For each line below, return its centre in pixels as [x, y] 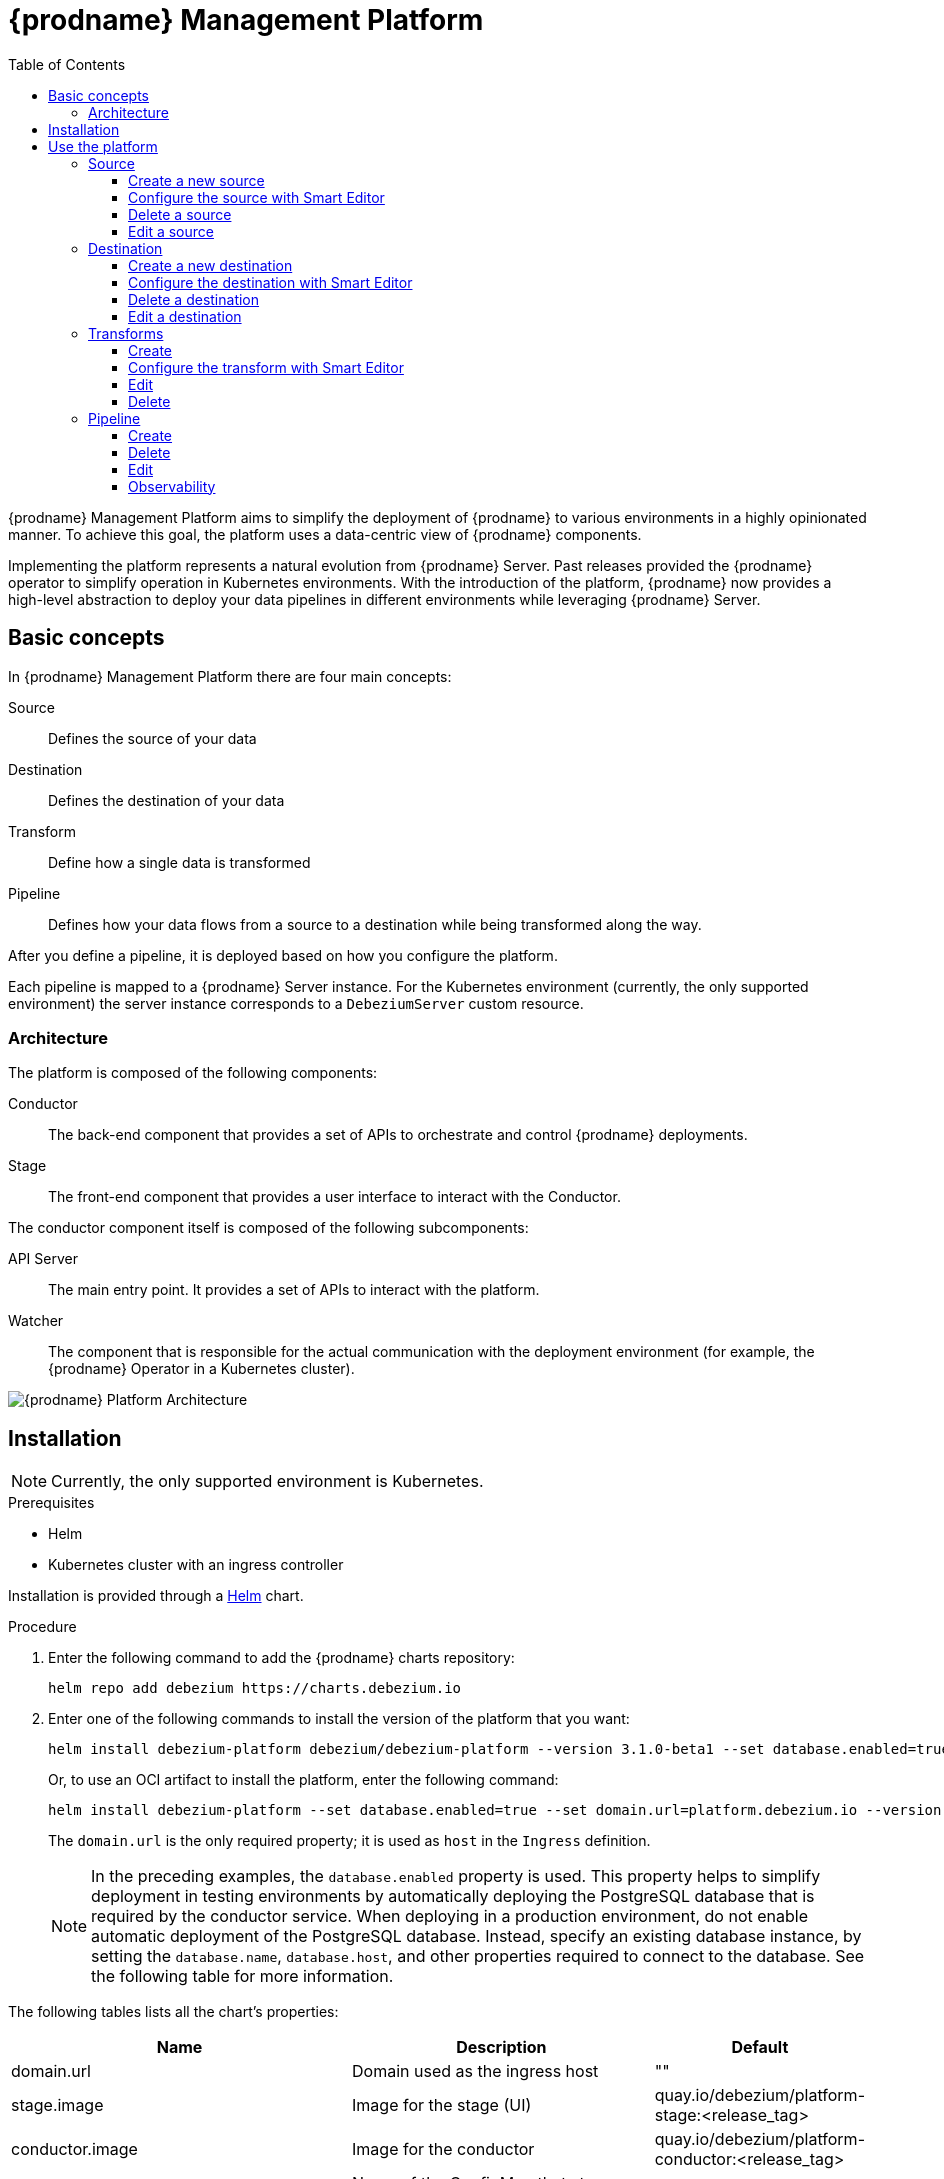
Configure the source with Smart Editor [256, 197]
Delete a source [180, 214]
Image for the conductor [443, 2149]
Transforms [126, 333]
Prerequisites [51, 1503]
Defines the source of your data [152, 738]
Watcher [36, 1321]
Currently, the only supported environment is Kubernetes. [267, 1481]
